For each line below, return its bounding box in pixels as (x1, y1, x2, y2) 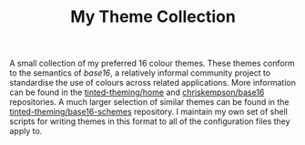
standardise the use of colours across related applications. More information (9, 78, 297, 88)
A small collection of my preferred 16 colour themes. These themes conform (9, 57, 296, 69)
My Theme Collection (69, 6, 237, 27)
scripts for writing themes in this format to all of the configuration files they (9, 116, 290, 127)
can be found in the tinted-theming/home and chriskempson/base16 (9, 87, 265, 98)
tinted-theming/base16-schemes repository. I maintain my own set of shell (9, 107, 289, 118)
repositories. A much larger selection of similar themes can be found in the (9, 97, 290, 108)
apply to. (9, 126, 43, 137)
